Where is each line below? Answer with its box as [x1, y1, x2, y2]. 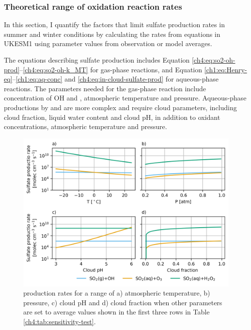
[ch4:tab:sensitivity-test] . [23, 316, 96, 326]
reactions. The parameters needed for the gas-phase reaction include [4, 83, 206, 93]
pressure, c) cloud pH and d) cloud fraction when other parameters [23, 297, 222, 307]
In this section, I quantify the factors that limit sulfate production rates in [4, 19, 225, 30]
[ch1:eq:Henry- [204, 64, 247, 74]
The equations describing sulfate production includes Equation [4, 55, 190, 65]
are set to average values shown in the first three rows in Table [23, 307, 210, 317]
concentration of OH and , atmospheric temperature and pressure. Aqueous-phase [4, 93, 247, 103]
